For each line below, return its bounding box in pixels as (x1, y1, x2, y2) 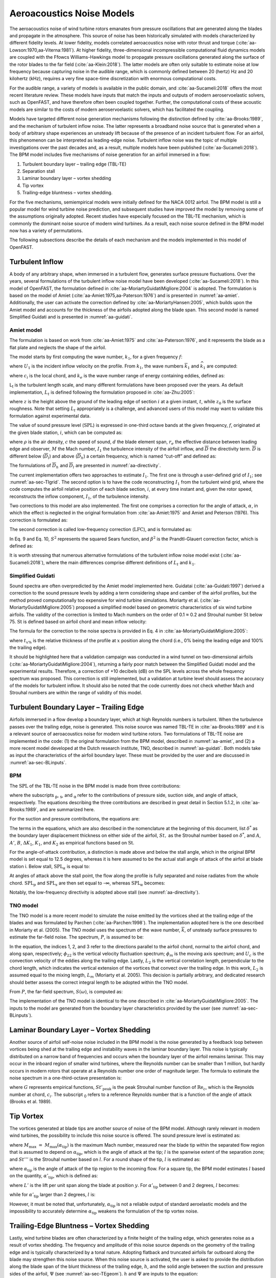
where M (9, 1142, 29, 1148)
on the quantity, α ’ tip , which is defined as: (9, 1173, 98, 1180)
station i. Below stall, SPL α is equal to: (9, 863, 90, 871)
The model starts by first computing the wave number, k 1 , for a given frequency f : (9, 354, 182, 361)
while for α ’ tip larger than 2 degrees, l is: (9, 1192, 96, 1199)
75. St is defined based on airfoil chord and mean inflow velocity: (9, 619, 147, 625)
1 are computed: (203, 363, 238, 371)
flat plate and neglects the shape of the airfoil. (9, 344, 107, 350)
